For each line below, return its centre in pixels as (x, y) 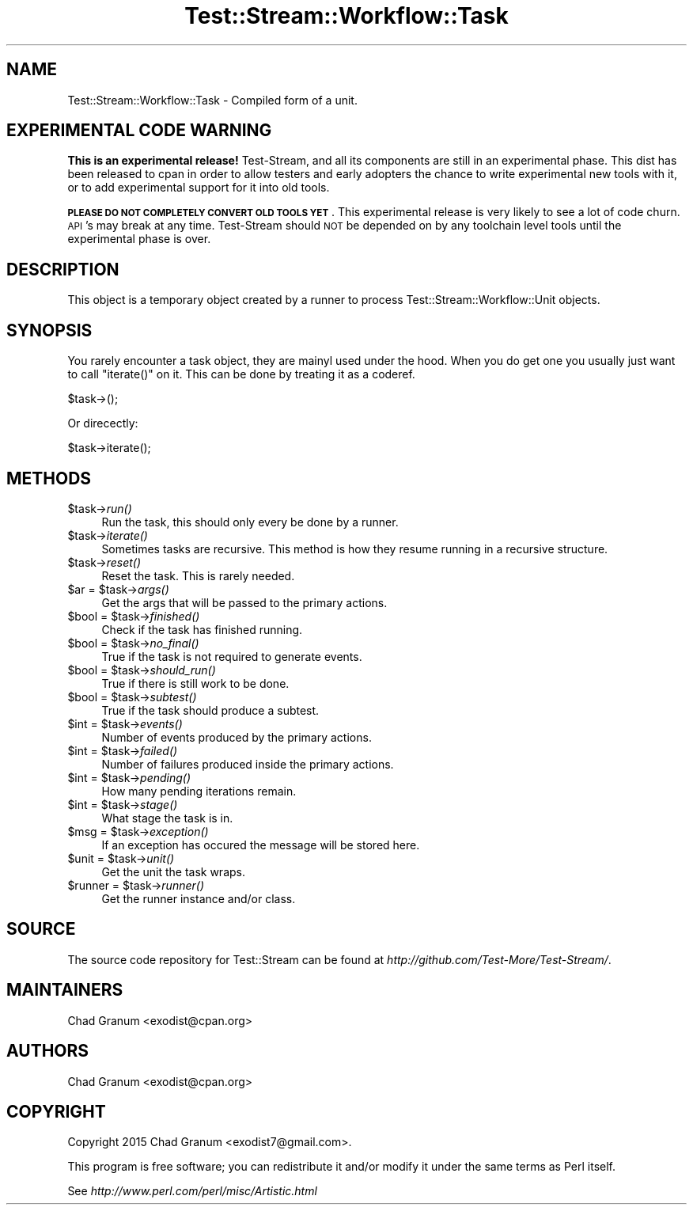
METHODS (49, 478)
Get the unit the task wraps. (173, 871)
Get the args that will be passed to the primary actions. (244, 602)
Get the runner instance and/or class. (199, 898)
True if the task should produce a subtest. (210, 710)
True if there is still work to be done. (195, 683)
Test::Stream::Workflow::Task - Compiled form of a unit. (212, 100)
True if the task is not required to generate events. (232, 656)
